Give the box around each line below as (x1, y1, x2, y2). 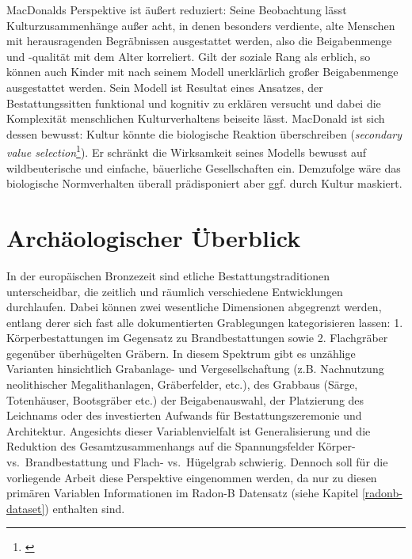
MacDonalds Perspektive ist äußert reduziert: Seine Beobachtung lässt (6, 2, 347, 17)
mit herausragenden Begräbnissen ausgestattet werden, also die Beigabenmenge (6, 32, 392, 49)
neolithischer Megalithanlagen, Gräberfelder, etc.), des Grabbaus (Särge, (6, 376, 358, 393)
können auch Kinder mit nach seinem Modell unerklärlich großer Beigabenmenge (6, 63, 399, 80)
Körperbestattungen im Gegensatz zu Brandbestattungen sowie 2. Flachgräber (6, 329, 388, 346)
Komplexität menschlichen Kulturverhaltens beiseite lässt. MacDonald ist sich (6, 110, 385, 127)
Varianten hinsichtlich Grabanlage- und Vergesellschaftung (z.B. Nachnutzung (6, 360, 384, 377)
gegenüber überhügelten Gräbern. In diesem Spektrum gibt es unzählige (6, 344, 356, 361)
